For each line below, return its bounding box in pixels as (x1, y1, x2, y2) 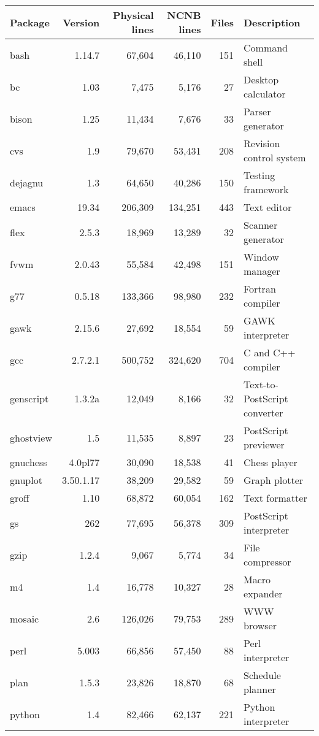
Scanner (244, 218, 278, 232)
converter (244, 405, 283, 420)
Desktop (244, 72, 279, 86)
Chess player (244, 455, 298, 469)
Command (244, 40, 288, 55)
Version (63, 15, 100, 29)
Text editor (244, 200, 292, 214)
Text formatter (244, 491, 307, 505)
